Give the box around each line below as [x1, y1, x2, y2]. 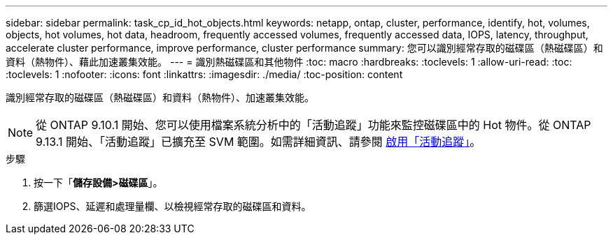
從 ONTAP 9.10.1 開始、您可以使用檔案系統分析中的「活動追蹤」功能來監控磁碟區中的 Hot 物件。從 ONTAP [36, 118, 591, 132]
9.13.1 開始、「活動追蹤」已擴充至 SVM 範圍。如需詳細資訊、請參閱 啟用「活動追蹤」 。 [36, 135, 481, 149]
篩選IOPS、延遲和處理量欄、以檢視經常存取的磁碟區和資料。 [34, 200, 311, 212]
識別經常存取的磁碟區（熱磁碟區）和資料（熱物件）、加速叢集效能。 [6, 91, 314, 103]
